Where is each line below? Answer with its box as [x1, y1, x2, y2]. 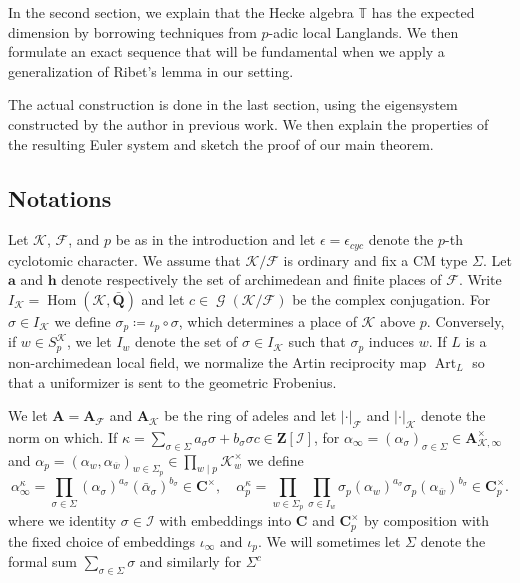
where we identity [8, 510, 117, 531]
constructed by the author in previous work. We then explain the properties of [8, 113, 489, 134]
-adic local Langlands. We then [268, 21, 459, 42]
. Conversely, [426, 311, 505, 331]
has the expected [371, 2, 475, 22]
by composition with [364, 510, 490, 531]
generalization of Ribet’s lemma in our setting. [8, 60, 294, 81]
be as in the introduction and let [115, 229, 316, 250]
